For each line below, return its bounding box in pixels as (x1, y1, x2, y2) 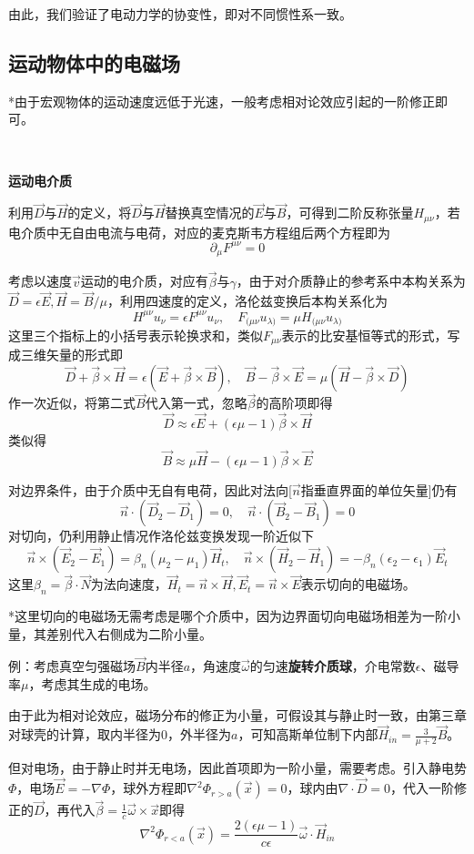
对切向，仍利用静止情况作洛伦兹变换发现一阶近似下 (8, 526, 314, 545)
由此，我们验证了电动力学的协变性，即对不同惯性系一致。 (8, 5, 352, 23)
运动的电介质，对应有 (80, 271, 208, 290)
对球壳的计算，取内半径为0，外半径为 (8, 725, 231, 744)
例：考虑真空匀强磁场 (8, 656, 136, 676)
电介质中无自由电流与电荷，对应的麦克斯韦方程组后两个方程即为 (8, 222, 390, 241)
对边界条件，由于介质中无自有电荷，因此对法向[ (8, 480, 292, 499)
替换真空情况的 (165, 203, 255, 222)
